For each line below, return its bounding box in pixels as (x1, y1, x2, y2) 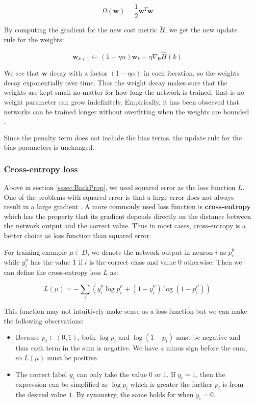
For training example (4, 246, 67, 257)
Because (15, 332, 40, 342)
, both (77, 332, 96, 342)
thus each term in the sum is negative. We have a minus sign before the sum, (15, 343, 247, 353)
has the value (30, 257, 71, 267)
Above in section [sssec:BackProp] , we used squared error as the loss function (4, 182, 236, 192)
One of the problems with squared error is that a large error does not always (4, 191, 234, 202)
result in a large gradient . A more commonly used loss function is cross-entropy (4, 201, 251, 212)
